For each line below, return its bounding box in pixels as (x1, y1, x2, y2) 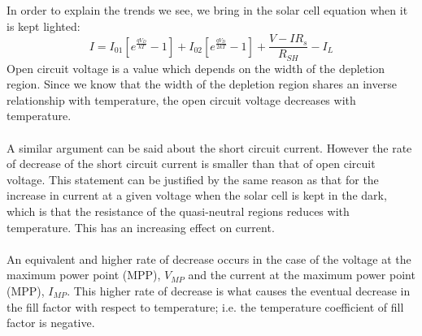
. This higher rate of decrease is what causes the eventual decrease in (67, 282, 411, 299)
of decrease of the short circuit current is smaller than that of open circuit (7, 155, 376, 172)
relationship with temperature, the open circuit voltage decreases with (7, 91, 356, 108)
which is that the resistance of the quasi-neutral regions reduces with (7, 203, 350, 220)
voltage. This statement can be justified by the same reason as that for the (7, 170, 379, 187)
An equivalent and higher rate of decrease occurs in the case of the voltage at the (7, 250, 411, 267)
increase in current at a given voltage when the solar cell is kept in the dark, (7, 187, 387, 204)
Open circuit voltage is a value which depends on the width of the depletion (7, 59, 385, 76)
